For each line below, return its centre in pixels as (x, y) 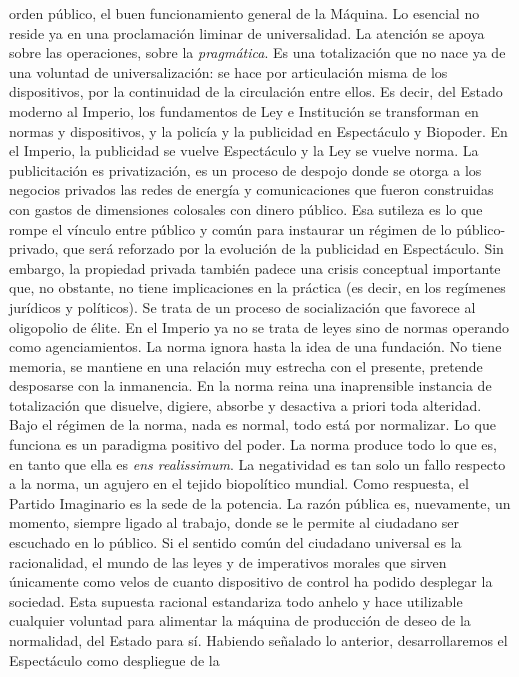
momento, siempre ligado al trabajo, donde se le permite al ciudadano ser (234, 522)
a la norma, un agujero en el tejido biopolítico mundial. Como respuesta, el (239, 483)
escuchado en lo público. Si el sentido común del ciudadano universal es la (235, 542)
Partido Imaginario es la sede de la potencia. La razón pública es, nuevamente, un (260, 502)
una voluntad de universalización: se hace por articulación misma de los (228, 71)
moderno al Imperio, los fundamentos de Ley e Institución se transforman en (244, 110)
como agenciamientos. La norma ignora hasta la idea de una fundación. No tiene (255, 346)
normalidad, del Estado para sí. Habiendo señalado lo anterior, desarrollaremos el (258, 640)
